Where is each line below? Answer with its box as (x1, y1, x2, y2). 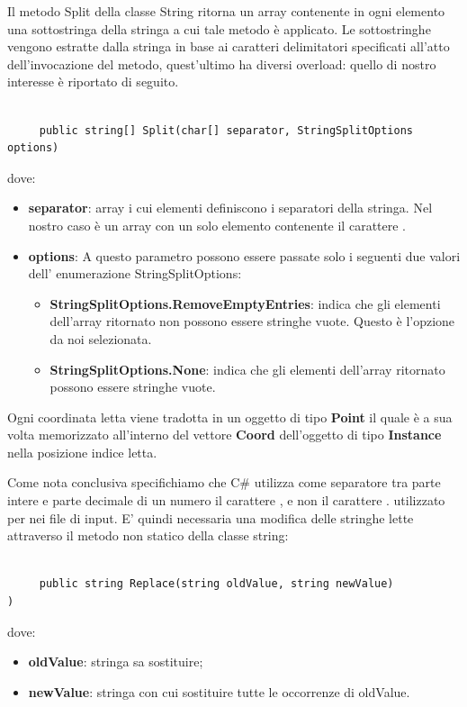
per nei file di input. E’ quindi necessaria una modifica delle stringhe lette (7, 508, 414, 527)
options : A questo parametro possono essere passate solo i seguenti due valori (28, 246, 461, 265)
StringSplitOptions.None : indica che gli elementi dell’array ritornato (49, 359, 445, 378)
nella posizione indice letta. (7, 442, 157, 461)
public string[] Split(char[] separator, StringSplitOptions (39, 123, 414, 137)
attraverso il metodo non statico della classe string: (7, 526, 289, 545)
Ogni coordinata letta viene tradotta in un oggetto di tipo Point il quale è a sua (7, 407, 453, 426)
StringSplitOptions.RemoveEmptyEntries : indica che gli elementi (49, 294, 441, 313)
